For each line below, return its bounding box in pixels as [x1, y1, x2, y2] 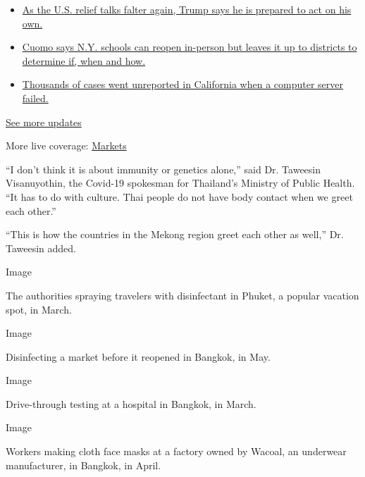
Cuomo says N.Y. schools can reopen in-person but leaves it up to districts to [22, 39, 357, 54]
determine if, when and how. [22, 53, 146, 68]
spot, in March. [6, 302, 72, 316]
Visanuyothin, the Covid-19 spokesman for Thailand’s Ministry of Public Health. [6, 175, 355, 190]
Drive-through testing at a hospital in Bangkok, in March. [6, 396, 256, 411]
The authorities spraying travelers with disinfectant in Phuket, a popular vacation [6, 287, 359, 302]
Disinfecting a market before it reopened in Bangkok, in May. [6, 349, 271, 364]
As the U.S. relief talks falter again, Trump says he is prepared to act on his [22, 2, 352, 16]
